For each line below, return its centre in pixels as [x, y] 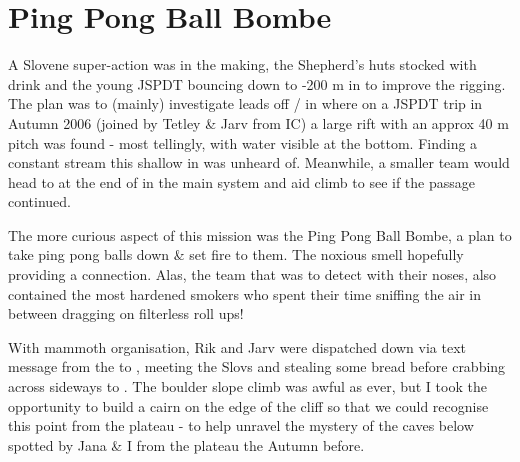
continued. [40, 201]
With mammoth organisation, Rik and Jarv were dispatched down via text [237, 346]
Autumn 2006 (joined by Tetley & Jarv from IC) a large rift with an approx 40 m [258, 122]
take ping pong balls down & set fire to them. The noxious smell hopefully [236, 254]
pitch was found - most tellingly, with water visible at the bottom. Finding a [243, 142]
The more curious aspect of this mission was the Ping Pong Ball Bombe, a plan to [260, 234]
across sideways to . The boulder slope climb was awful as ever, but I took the [247, 386]
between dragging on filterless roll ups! [126, 313]
